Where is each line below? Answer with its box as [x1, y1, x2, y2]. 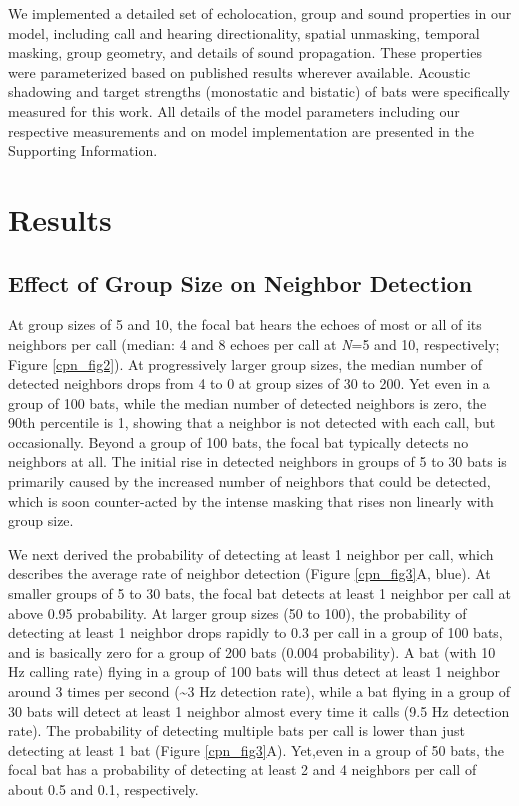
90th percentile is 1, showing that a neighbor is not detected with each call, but [8, 412, 496, 433]
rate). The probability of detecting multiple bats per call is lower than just [8, 720, 465, 741]
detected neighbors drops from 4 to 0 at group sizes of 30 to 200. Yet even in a [8, 373, 490, 394]
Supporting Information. [8, 140, 158, 161]
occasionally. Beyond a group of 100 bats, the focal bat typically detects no [8, 431, 469, 452]
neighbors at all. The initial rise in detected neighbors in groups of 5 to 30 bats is [8, 451, 507, 472]
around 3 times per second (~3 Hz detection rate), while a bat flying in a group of [8, 681, 510, 702]
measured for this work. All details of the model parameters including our [8, 100, 460, 121]
